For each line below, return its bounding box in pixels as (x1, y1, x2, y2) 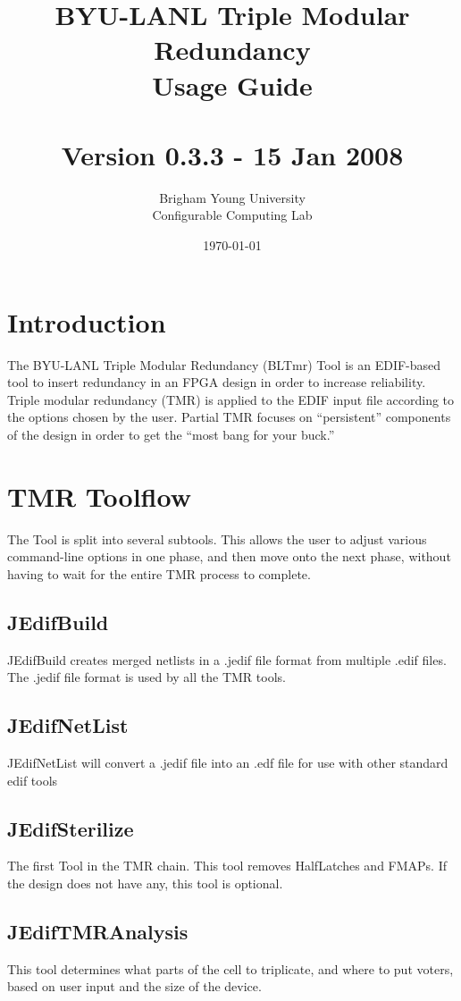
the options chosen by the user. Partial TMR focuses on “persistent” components (7, 408, 451, 426)
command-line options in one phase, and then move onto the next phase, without (7, 547, 451, 566)
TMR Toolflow (7, 477, 191, 514)
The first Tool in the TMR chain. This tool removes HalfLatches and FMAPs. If (7, 856, 448, 875)
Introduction (7, 303, 166, 340)
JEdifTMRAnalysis (7, 918, 189, 946)
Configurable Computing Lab (152, 206, 313, 224)
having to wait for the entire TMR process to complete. (7, 564, 311, 583)
